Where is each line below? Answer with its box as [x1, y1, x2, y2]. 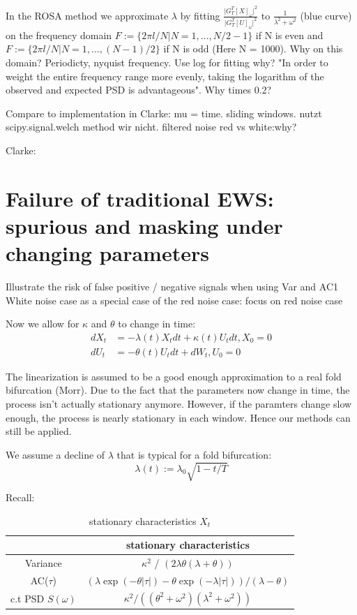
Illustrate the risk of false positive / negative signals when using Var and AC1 [6, 279, 339, 294]
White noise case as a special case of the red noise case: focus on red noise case [6, 292, 343, 307]
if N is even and [255, 27, 324, 42]
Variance [24, 556, 62, 570]
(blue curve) [300, 8, 352, 22]
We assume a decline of [6, 447, 105, 461]
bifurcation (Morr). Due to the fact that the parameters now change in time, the [6, 383, 350, 397]
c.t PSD [10, 591, 45, 605]
